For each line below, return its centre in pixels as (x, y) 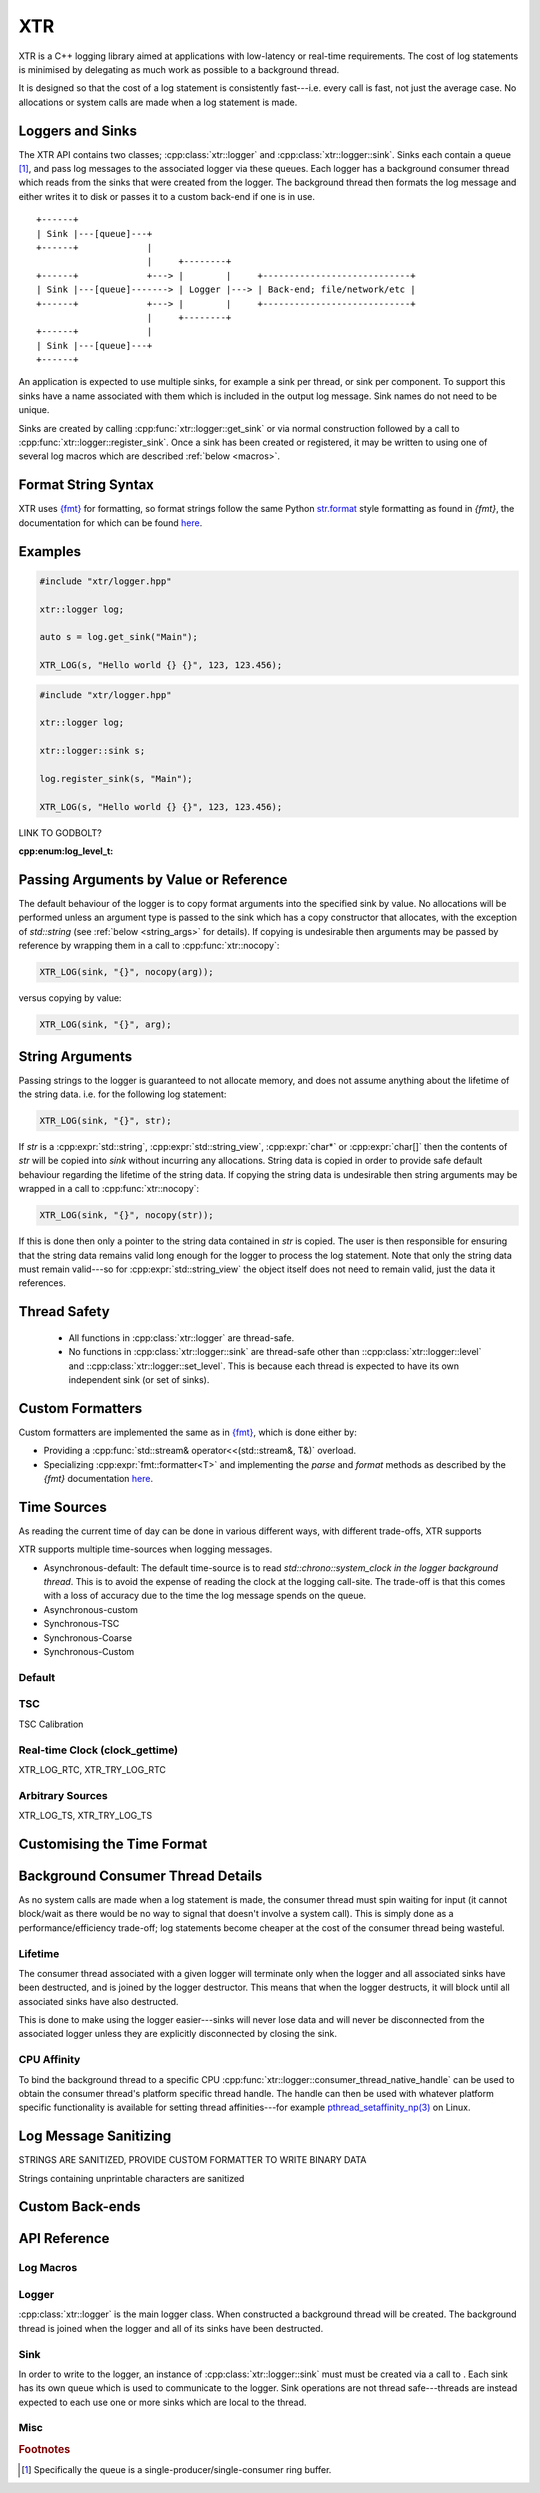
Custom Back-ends (79, 2206)
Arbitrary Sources (63, 1795)
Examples (50, 551)
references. (42, 1283)
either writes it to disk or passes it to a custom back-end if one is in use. (166, 196)
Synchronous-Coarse (88, 1637)
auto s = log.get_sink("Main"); (119, 637)
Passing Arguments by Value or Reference (153, 879)
